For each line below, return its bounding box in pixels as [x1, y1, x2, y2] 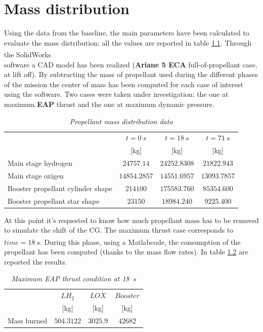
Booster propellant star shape [8, 195, 100, 206]
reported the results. [4, 256, 67, 267]
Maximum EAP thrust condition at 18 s [11, 273, 136, 284]
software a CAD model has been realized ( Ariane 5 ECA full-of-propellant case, [4, 59, 257, 69]
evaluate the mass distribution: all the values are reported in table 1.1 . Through [4, 37, 252, 48]
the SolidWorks [4, 49, 52, 59]
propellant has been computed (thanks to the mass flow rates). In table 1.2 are [4, 246, 248, 257]
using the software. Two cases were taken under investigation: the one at [4, 89, 229, 99]
